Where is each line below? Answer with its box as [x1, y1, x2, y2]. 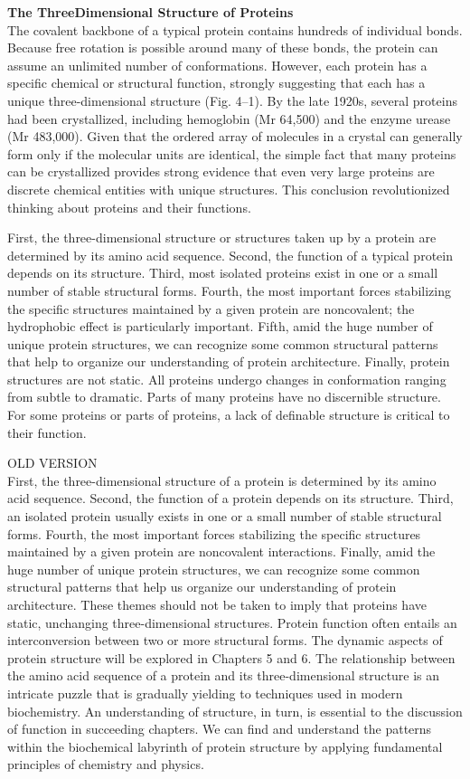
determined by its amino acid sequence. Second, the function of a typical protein [7, 245, 453, 264]
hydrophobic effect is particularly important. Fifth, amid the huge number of [7, 317, 433, 336]
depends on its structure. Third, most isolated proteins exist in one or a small [7, 263, 438, 282]
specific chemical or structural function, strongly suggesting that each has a [7, 73, 426, 92]
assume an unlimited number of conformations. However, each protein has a [7, 55, 428, 74]
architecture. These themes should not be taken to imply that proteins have [7, 595, 427, 613]
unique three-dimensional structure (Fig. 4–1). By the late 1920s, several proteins [7, 90, 457, 109]
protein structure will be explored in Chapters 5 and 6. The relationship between [7, 648, 456, 667]
